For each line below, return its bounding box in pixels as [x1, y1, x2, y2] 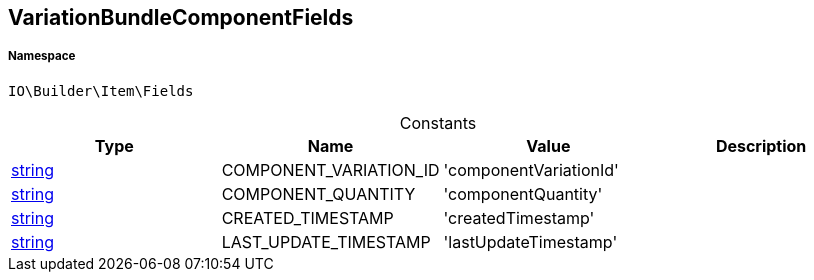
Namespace [8, 49, 76, 64]
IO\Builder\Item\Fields [8, 82, 194, 99]
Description [715, 135, 807, 156]
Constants [399, 112, 477, 133]
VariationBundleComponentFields [8, 5, 354, 30]
